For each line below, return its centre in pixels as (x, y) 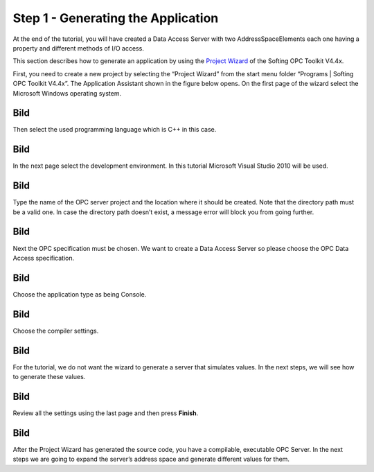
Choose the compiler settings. (56, 331)
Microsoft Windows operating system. (67, 93)
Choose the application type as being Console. (80, 294)
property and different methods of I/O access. (79, 48)
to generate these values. (49, 377)
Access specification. (44, 258)
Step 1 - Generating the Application (116, 18)
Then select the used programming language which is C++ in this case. (115, 130)
